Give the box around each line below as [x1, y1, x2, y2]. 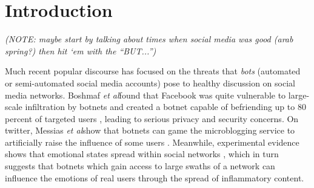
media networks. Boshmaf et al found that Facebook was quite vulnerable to [5, 88, 286, 101]
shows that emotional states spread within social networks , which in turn [5, 147, 279, 160]
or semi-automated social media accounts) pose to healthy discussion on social [5, 76, 295, 89]
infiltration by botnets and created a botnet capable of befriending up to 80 [25, 100, 306, 113]
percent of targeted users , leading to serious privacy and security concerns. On [5, 112, 299, 125]
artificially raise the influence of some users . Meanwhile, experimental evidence [5, 135, 299, 148]
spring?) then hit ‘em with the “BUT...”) [5, 44, 156, 57]
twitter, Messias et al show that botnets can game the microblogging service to [5, 124, 295, 137]
